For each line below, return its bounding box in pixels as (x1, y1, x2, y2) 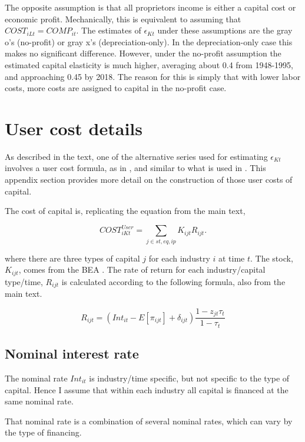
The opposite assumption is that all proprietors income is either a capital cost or (5, 1, 296, 13)
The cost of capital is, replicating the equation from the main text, (5, 205, 246, 217)
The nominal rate (5, 371, 68, 384)
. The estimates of (76, 24, 141, 36)
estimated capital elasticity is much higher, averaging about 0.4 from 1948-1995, (5, 58, 293, 71)
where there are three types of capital (5, 252, 140, 264)
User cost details (5, 116, 142, 140)
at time (218, 252, 245, 264)
